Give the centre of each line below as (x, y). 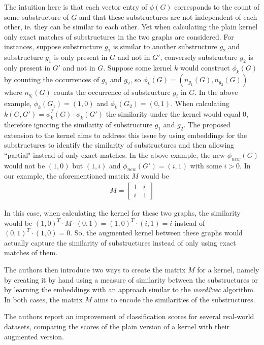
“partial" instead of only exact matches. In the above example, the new (115, 154)
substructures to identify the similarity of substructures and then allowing (119, 145)
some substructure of (37, 16)
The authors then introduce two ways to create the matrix (95, 269)
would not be (25, 165)
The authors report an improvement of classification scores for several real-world (129, 316)
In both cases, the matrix (43, 299)
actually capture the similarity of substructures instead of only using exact (120, 242)
